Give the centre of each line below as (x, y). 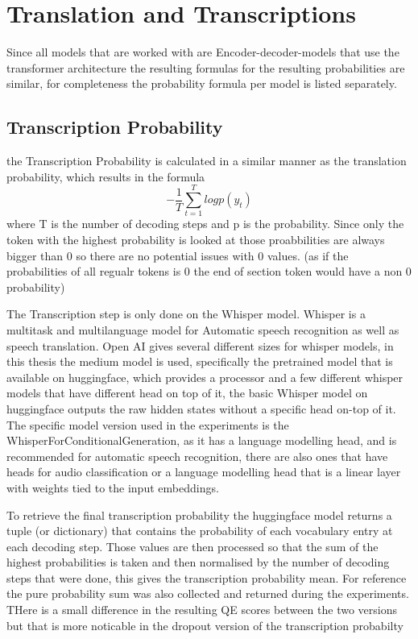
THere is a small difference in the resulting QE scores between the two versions (202, 610)
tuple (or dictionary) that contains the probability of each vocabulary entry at (200, 531)
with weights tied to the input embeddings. (113, 487)
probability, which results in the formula (106, 176)
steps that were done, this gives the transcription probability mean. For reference (207, 577)
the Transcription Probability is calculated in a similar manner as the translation (207, 161)
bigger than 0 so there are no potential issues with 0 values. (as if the (178, 255)
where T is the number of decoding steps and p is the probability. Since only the (205, 224)
